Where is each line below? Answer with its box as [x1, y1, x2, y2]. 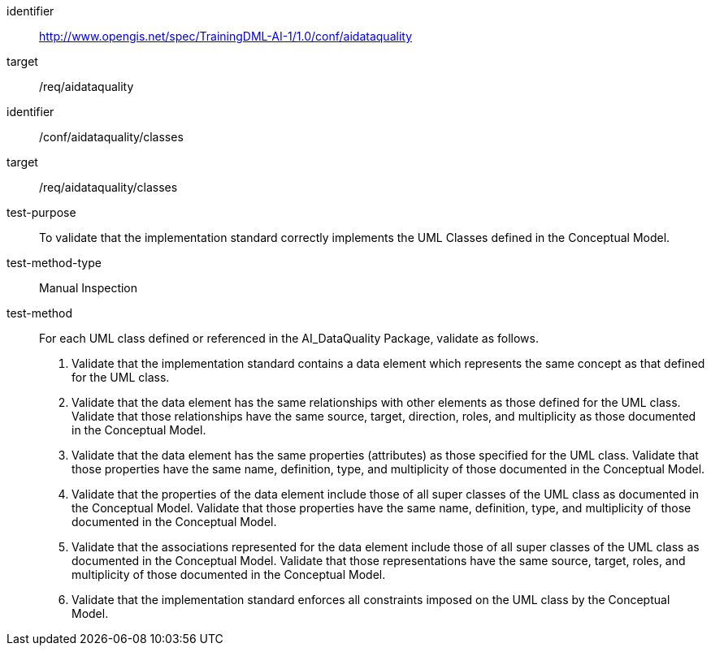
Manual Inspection [39, 281, 138, 295]
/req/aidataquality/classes [39, 180, 178, 194]
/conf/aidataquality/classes [39, 130, 184, 144]
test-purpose [7, 205, 76, 219]
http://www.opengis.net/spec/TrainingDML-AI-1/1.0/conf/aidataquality [39, 29, 413, 43]
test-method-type [7, 256, 102, 270]
